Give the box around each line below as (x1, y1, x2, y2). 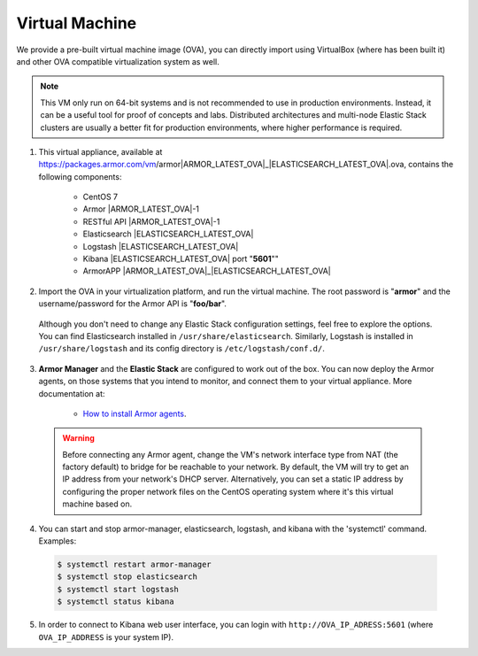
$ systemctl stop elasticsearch (57, 572, 198, 582)
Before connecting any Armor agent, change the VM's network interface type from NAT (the (62, 449, 398, 459)
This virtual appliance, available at (38, 146, 163, 157)
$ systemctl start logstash (57, 584, 179, 594)
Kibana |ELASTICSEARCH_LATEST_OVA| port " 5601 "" (82, 253, 279, 265)
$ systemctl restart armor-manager (57, 560, 212, 570)
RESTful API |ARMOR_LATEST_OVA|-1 (82, 216, 220, 227)
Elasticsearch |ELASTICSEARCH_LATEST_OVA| (82, 228, 254, 239)
